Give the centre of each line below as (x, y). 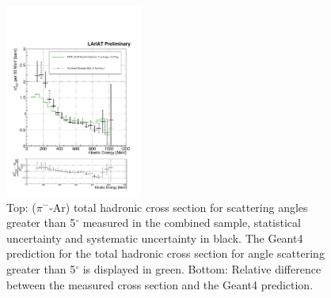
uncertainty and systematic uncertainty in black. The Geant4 (155, 238)
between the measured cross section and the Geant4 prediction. (160, 284)
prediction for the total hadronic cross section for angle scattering (165, 253)
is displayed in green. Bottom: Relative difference (202, 268)
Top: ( (21, 207)
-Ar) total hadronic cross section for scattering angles (179, 207)
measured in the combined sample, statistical (192, 223)
